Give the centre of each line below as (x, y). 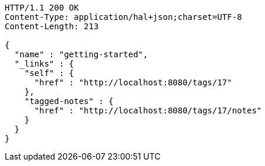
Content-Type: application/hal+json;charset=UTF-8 (123, 17)
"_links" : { (44, 64)
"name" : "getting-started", (81, 54)
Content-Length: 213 (52, 26)
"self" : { (49, 73)
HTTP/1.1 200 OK (42, 8)
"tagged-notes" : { (69, 101)
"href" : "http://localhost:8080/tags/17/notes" (148, 110)
